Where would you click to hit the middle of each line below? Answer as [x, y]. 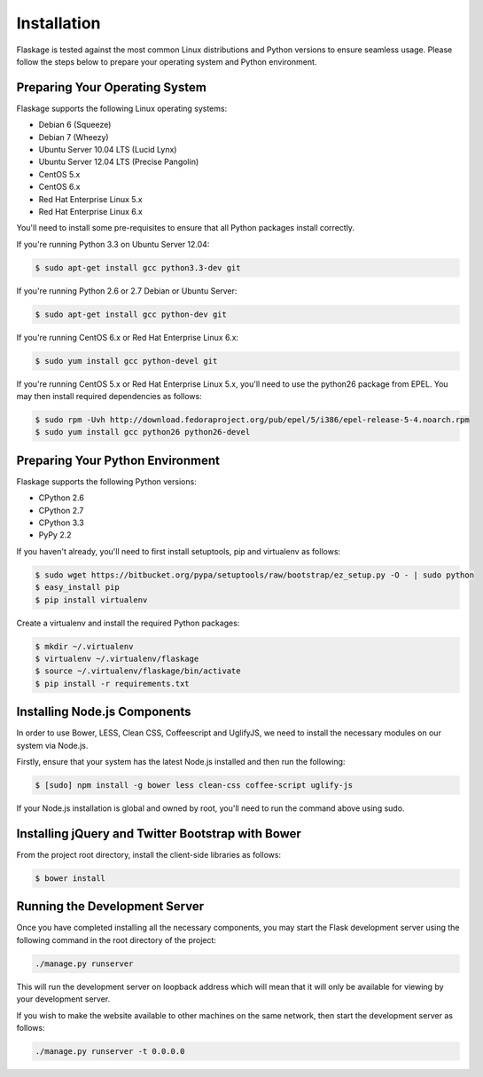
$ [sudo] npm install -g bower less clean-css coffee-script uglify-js [194, 786]
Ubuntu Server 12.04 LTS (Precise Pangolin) [119, 162]
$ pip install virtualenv [91, 600]
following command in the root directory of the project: [117, 939]
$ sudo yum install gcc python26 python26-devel [143, 432]
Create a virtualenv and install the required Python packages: [128, 623]
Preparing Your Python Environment [118, 460]
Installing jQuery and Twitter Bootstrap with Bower [159, 833]
